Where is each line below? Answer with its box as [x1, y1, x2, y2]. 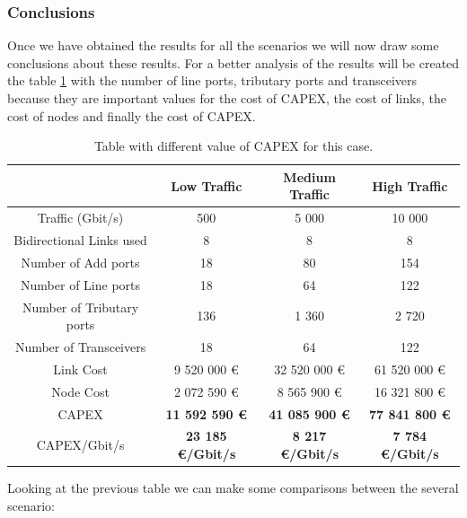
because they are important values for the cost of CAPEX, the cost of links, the [7, 89, 446, 107]
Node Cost [51, 382, 110, 400]
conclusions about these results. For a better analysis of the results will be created [7, 53, 460, 72]
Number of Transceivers [14, 338, 146, 356]
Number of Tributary [22, 297, 139, 316]
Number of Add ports [21, 252, 140, 271]
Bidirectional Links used [13, 231, 147, 250]
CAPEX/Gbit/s [36, 435, 125, 454]
